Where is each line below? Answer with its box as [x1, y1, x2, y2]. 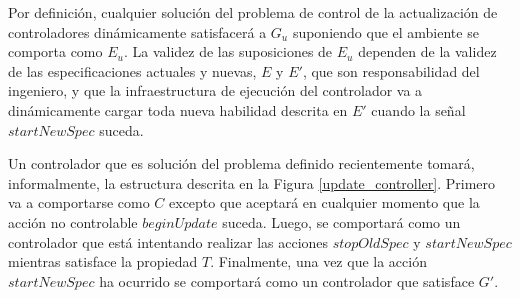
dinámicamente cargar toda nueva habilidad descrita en [8, 99, 348, 120]
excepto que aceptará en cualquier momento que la [169, 192, 480, 213]
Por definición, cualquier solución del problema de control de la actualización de [8, 2, 498, 22]
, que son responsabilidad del [302, 60, 480, 81]
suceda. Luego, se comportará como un [222, 211, 461, 232]
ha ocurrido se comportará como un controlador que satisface [99, 270, 475, 291]
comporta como [8, 41, 103, 62]
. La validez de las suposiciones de [123, 41, 333, 62]
